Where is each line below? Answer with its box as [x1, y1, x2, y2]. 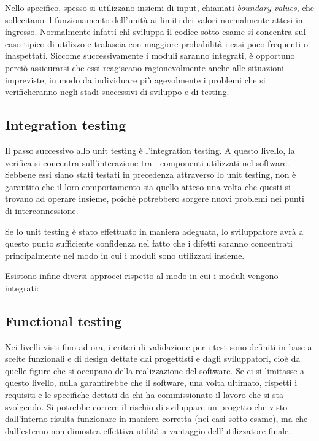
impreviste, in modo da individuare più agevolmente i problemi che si [5, 73, 266, 86]
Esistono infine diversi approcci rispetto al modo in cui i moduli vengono [5, 269, 279, 282]
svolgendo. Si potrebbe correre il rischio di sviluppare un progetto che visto [5, 400, 288, 413]
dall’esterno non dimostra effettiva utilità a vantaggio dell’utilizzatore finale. [5, 424, 291, 437]
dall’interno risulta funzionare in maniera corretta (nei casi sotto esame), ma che [5, 412, 308, 425]
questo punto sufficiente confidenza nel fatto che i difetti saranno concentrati [5, 237, 293, 250]
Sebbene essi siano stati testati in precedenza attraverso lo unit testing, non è [5, 168, 296, 181]
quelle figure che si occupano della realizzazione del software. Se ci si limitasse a [5, 364, 305, 377]
